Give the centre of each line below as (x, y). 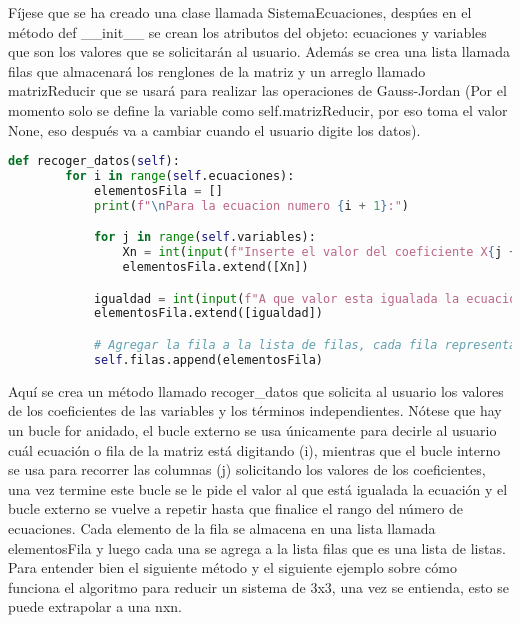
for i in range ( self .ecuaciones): (180, 176)
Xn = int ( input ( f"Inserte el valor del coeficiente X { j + (319, 252)
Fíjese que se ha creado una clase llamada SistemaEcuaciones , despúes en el (240, 12)
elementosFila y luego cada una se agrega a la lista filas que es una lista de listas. (257, 547)
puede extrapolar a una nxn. (95, 606)
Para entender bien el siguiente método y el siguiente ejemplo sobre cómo (232, 567)
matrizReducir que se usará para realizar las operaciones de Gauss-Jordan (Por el (257, 90)
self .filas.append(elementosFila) (208, 359)
